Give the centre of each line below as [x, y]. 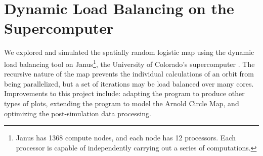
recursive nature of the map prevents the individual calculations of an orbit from [129, 74]
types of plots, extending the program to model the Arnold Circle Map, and [122, 103]
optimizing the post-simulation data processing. [78, 113]
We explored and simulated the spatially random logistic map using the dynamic [129, 52]
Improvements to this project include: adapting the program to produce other [124, 93]
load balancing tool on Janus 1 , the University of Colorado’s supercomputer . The [129, 63]
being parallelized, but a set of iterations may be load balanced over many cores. [129, 83]
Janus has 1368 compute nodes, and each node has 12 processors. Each [126, 138]
